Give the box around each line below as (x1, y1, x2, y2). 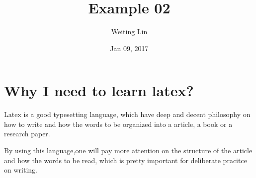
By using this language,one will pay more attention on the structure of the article (4, 145, 253, 156)
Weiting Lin (111, 26, 148, 37)
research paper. (4, 128, 50, 139)
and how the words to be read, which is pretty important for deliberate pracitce (4, 155, 247, 165)
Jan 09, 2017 (110, 43, 149, 53)
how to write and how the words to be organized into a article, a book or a (4, 119, 233, 129)
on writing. (4, 165, 37, 175)
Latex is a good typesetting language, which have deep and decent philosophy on (4, 109, 251, 119)
